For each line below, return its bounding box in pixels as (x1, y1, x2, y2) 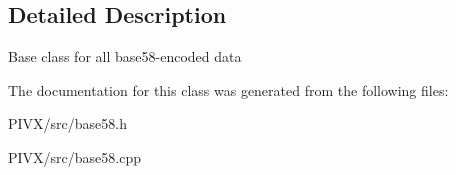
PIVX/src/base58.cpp (8, 146, 141, 167)
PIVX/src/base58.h (8, 113, 127, 134)
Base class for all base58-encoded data (8, 46, 242, 67)
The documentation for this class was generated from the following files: (8, 79, 449, 100)
